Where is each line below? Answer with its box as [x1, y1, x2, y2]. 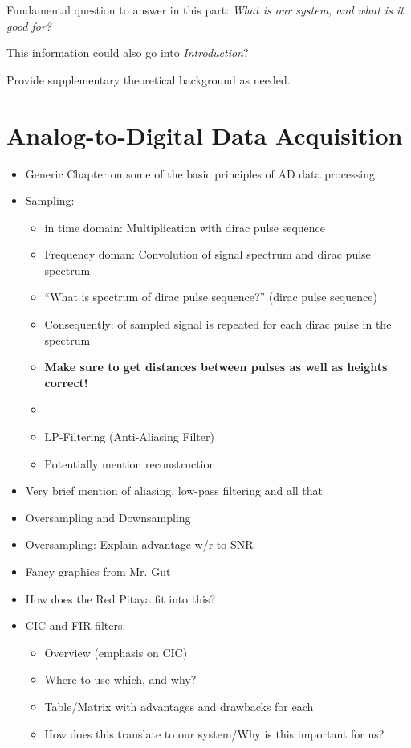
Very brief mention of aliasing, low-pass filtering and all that [25, 482, 324, 499]
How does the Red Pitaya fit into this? [25, 590, 215, 607]
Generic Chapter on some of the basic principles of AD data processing [25, 165, 375, 182]
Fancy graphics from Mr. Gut [25, 563, 171, 579]
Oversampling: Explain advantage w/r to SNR [25, 536, 254, 553]
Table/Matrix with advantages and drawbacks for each [44, 697, 314, 714]
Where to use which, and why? [44, 671, 197, 688]
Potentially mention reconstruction [44, 455, 216, 472]
